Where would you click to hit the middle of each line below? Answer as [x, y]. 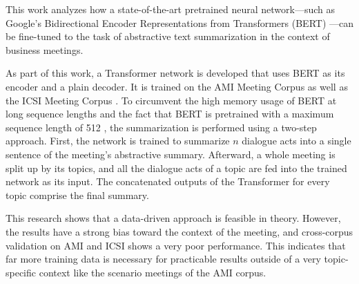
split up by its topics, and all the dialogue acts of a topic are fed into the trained [176, 168]
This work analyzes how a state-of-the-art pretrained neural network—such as [170, 9]
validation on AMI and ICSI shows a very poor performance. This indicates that [176, 245]
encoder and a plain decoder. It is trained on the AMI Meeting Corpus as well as [177, 86]
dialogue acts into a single [297, 141]
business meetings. [45, 49]
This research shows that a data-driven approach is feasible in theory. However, [173, 218]
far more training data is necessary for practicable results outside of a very [163, 259]
